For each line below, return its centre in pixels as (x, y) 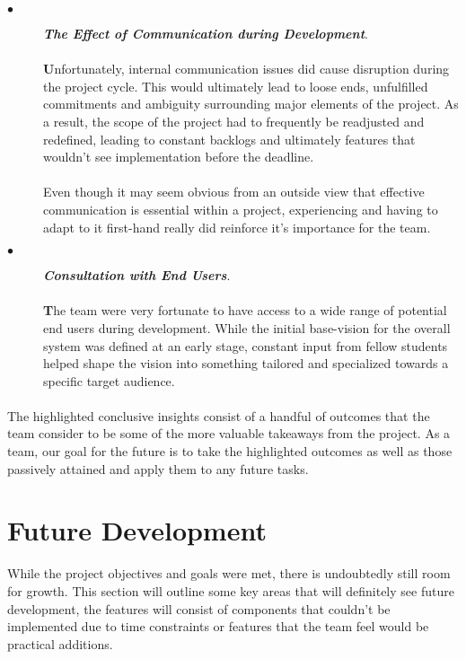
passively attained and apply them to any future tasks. (158, 468)
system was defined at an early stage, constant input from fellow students (246, 345)
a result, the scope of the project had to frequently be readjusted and (234, 121)
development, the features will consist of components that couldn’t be (199, 608)
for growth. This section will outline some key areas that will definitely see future (231, 590)
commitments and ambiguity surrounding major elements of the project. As (251, 104)
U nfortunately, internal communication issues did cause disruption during (246, 69)
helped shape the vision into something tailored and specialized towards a (246, 363)
